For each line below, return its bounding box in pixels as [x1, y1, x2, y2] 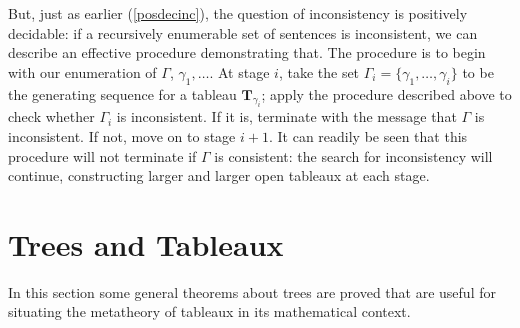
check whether [8, 106, 95, 127]
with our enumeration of [8, 61, 157, 82]
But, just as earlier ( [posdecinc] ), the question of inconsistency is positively [8, 3, 468, 23]
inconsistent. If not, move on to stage [8, 125, 236, 146]
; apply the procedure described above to [261, 83, 512, 104]
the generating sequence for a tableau [8, 83, 237, 104]
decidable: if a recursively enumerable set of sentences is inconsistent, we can [8, 22, 478, 43]
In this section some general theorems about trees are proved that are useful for [8, 281, 496, 302]
